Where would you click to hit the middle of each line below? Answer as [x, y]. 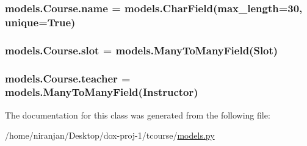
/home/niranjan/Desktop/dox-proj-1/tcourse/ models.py [110, 135]
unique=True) [40, 22]
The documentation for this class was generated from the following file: [138, 115]
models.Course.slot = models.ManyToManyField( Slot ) [142, 50]
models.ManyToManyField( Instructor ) [102, 92]
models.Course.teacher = [68, 78]
